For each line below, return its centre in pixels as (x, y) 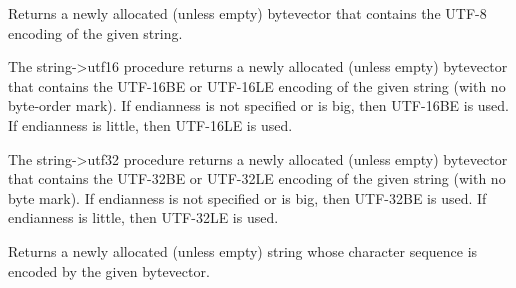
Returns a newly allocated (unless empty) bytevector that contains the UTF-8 (247, 13)
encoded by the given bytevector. (109, 270)
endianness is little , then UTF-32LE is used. (143, 217)
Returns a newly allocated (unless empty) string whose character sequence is (243, 250)
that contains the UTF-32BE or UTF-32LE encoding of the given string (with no (257, 178)
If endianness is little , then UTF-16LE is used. (150, 124)
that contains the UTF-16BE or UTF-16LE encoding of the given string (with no (257, 85)
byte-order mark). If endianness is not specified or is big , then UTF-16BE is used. (259, 105)
